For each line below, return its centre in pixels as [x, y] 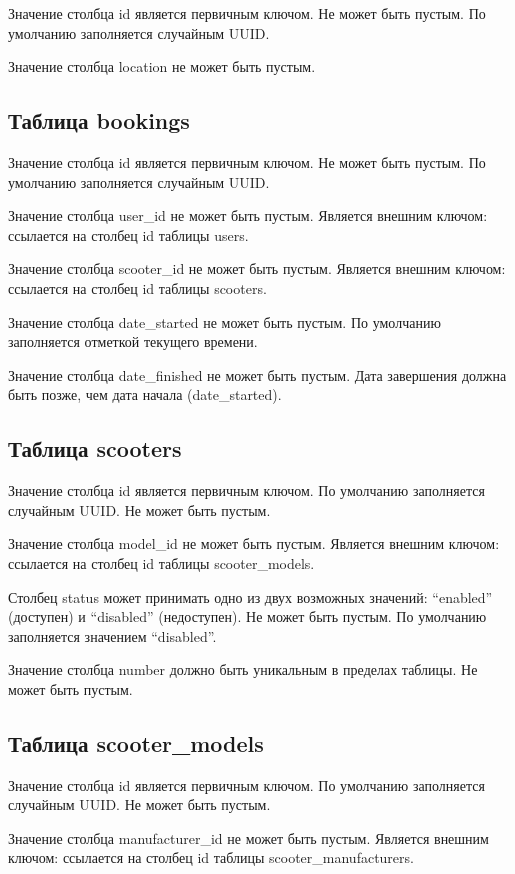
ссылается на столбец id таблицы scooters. [137, 287]
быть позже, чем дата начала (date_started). [145, 394]
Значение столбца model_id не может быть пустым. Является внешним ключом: [254, 543]
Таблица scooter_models [136, 742]
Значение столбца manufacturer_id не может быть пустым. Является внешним [248, 837]
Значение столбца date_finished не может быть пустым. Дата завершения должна [257, 374]
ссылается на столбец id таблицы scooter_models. [161, 562]
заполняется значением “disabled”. [112, 635]
